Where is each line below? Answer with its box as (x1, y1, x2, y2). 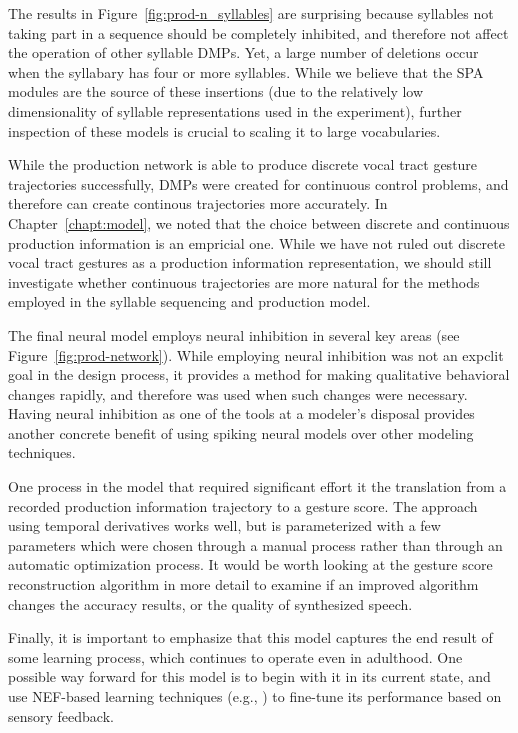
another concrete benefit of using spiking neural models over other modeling (8, 422, 474, 443)
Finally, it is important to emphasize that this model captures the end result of (8, 627, 493, 648)
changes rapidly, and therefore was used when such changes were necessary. (8, 383, 468, 404)
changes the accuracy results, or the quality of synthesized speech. (8, 593, 413, 614)
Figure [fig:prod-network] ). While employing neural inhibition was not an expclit (8, 344, 504, 365)
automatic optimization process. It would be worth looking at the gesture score (8, 554, 493, 575)
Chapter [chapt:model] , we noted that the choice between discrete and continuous (8, 212, 510, 233)
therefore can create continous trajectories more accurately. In (8, 193, 388, 214)
